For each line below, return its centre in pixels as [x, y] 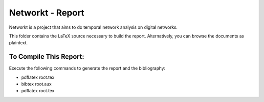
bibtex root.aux [36, 84]
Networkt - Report [47, 13]
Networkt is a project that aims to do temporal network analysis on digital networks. [93, 27]
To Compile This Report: [47, 57]
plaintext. [18, 43]
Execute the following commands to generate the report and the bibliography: [87, 68]
